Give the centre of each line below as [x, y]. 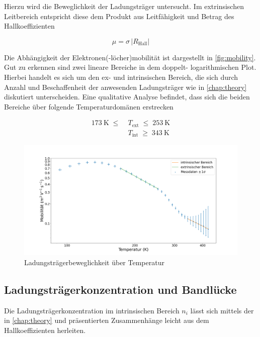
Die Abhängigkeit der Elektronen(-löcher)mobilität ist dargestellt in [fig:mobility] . [130, 57]
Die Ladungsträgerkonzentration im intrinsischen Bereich [92, 310]
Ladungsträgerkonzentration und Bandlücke [120, 289]
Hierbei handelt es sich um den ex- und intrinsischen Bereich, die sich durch [121, 77]
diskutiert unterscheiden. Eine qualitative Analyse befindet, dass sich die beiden [127, 97]
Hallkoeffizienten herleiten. [45, 330]
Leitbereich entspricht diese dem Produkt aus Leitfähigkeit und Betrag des [119, 16]
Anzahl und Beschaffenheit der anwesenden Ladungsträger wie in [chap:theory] [125, 87]
